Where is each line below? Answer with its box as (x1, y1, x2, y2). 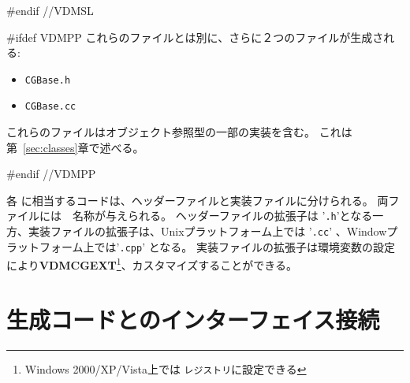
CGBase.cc (24, 101, 76, 113)
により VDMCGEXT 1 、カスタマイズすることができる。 (6, 255, 297, 273)
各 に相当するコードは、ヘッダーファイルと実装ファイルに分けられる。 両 (6, 191, 389, 208)
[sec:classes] (23, 139, 78, 155)
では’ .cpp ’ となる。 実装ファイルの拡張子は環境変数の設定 (94, 238, 395, 255)
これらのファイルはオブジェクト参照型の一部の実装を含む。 (6, 124, 315, 140)
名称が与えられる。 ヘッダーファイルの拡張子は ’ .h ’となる (72, 207, 373, 224)
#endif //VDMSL (6, 2, 94, 18)
